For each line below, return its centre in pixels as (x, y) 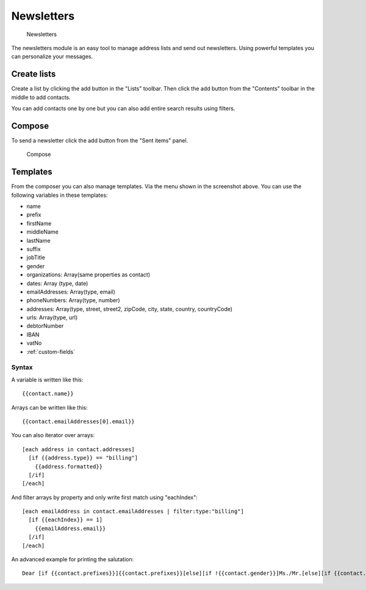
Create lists (34, 74)
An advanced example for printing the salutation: (73, 559)
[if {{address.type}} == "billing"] (83, 458)
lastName (39, 240)
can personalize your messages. (52, 57)
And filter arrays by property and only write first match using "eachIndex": (105, 497)
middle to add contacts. (41, 97)
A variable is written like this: (47, 380)
